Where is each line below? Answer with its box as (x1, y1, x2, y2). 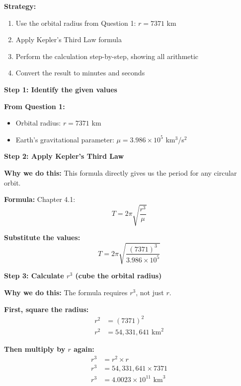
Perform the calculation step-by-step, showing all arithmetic (15, 51, 199, 61)
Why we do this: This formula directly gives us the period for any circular (4, 167, 237, 178)
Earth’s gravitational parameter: (15, 134, 114, 144)
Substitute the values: (4, 232, 80, 243)
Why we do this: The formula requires (4, 287, 128, 297)
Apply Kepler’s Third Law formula (15, 34, 122, 45)
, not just (136, 287, 164, 297)
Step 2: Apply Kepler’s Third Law (4, 151, 124, 161)
